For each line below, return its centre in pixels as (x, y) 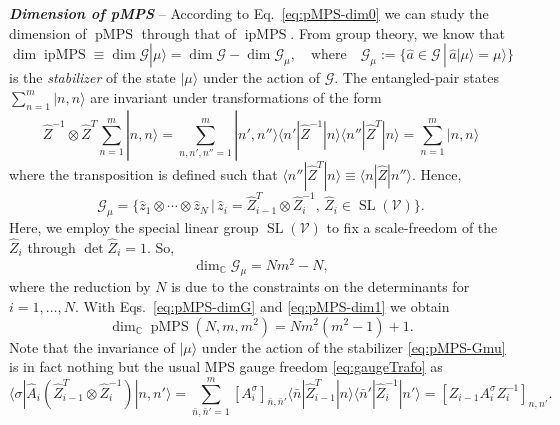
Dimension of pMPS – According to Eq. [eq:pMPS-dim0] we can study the (249, 13)
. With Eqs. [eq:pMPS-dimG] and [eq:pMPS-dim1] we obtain (262, 305)
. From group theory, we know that (397, 32)
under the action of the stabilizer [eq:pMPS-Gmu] (353, 346)
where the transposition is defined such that (143, 173)
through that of (189, 32)
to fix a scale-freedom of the (412, 227)
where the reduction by (80, 286)
